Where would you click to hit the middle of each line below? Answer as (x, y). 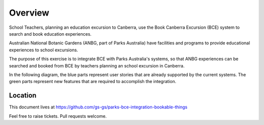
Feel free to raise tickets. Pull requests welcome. (58, 116)
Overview (29, 13)
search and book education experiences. (50, 34)
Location (23, 95)
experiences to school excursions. (44, 50)
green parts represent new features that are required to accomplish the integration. (93, 82)
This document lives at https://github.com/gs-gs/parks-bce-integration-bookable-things (98, 107)
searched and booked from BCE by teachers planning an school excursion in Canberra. (97, 65)
